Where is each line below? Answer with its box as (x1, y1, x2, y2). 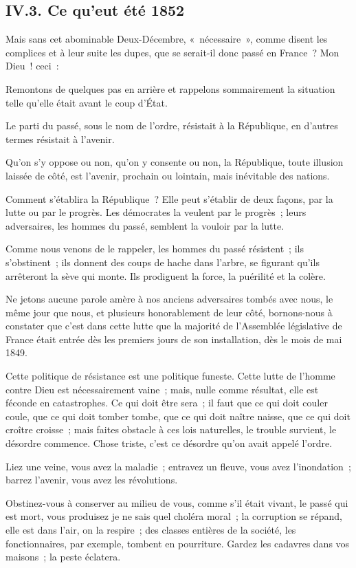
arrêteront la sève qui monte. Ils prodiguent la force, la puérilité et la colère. (5, 268, 326, 283)
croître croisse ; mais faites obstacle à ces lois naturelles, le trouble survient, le (5, 422, 337, 437)
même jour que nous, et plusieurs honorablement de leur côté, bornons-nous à (5, 305, 333, 319)
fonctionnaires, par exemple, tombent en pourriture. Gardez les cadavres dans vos (5, 536, 350, 550)
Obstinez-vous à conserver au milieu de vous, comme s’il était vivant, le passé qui (5, 495, 348, 510)
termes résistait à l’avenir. (5, 131, 115, 146)
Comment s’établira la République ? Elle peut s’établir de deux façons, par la (5, 191, 333, 206)
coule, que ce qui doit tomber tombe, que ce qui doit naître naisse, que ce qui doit (5, 408, 351, 423)
